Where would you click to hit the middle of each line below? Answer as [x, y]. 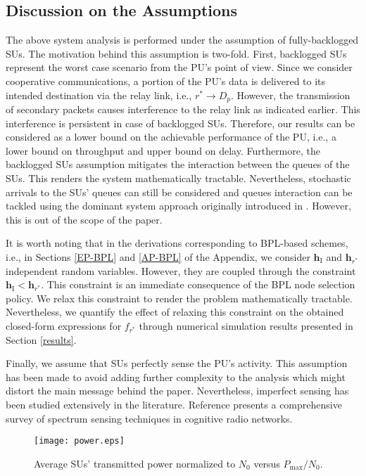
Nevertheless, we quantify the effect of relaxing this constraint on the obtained [175, 312]
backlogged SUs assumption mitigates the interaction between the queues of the [178, 164]
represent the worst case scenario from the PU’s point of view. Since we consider [179, 67]
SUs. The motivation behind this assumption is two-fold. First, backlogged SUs [176, 53]
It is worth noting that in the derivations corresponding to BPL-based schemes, [177, 243]
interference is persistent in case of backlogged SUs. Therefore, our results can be [181, 123]
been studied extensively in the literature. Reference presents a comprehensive [174, 404]
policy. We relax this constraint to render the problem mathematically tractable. [179, 298]
